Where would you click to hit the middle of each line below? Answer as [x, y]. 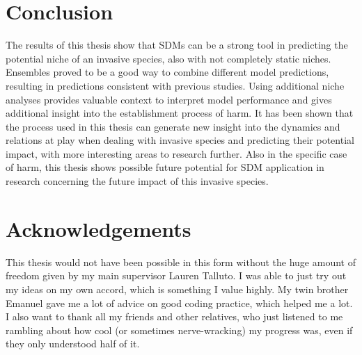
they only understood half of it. [73, 344]
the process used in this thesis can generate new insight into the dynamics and [173, 126]
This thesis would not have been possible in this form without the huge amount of [181, 262]
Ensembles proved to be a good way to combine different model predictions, [167, 72]
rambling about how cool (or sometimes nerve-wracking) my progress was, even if [179, 330]
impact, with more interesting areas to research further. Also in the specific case [176, 153]
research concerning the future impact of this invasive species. [137, 181]
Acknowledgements [99, 228]
